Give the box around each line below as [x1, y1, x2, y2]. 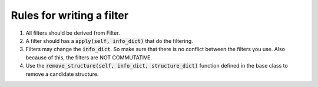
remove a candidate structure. [25, 71, 99, 78]
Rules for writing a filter [11, 9, 129, 22]
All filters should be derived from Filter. [25, 29, 120, 36]
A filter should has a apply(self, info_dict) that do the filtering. [25, 37, 194, 44]
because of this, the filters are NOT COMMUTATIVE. [25, 53, 153, 61]
